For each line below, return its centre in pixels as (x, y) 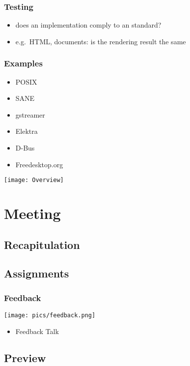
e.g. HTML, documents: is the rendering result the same (101, 41)
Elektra (27, 131)
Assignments (37, 273)
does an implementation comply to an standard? (88, 25)
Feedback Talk (37, 331)
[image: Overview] (34, 180)
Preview (25, 357)
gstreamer (30, 114)
